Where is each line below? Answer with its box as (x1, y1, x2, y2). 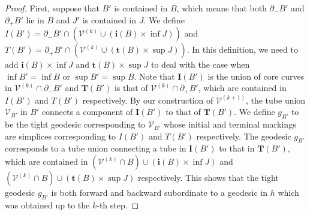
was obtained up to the (5, 198, 90, 211)
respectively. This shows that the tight (137, 171, 279, 184)
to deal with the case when (151, 58, 250, 71)
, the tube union (245, 93, 306, 106)
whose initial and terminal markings (163, 118, 296, 131)
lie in (26, 13, 44, 26)
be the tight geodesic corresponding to (5, 118, 146, 131)
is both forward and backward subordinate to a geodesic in (51, 186, 268, 199)
